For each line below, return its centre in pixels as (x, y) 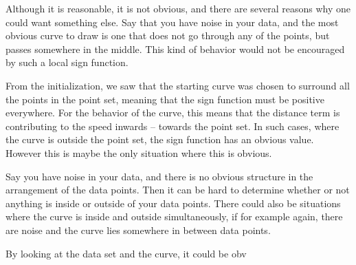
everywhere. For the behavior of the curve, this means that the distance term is (173, 113)
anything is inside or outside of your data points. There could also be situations (173, 203)
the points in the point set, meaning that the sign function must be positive (165, 99)
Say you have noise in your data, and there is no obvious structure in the (159, 176)
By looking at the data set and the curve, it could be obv (126, 253)
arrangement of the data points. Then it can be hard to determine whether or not (178, 190)
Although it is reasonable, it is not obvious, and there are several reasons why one (178, 8)
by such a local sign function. (67, 62)
